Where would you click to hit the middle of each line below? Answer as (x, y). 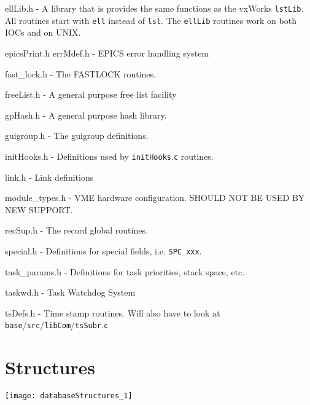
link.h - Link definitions (49, 177)
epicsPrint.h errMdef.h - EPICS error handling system (107, 53)
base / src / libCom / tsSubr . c (57, 325)
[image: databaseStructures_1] (69, 396)
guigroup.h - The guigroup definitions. (77, 136)
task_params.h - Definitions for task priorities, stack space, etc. (125, 271)
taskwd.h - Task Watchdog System (70, 292)
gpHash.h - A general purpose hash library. (86, 115)
